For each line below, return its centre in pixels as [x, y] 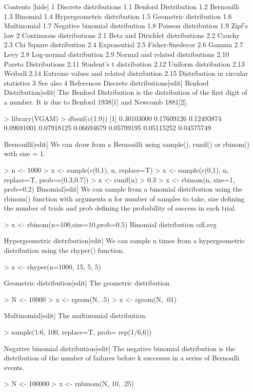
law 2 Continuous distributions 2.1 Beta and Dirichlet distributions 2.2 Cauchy [122, 35]
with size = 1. [25, 153]
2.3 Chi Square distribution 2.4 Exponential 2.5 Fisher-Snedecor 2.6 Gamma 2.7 [124, 45]
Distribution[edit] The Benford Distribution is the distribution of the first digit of [126, 92]
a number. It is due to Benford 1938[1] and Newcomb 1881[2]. [96, 101]
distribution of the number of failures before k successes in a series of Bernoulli [122, 358]
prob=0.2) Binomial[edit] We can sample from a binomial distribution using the [123, 189]
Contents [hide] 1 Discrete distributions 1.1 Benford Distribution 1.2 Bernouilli [122, 6]
